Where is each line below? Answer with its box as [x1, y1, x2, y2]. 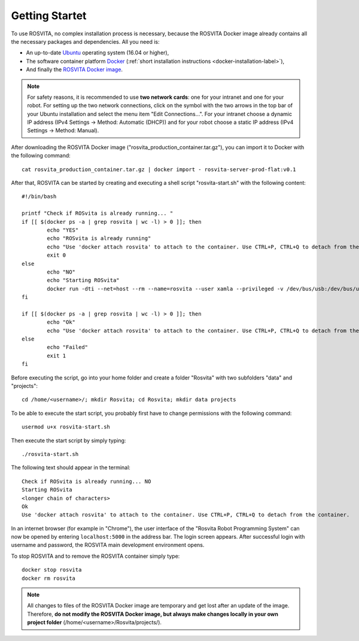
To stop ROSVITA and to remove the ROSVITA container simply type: [11, 552, 180, 560]
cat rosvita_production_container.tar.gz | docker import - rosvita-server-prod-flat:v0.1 [22, 166, 296, 173]
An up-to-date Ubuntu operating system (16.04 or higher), [26, 49, 169, 56]
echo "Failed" [47, 344, 89, 351]
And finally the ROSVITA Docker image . [26, 66, 123, 73]
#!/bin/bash [22, 193, 57, 200]
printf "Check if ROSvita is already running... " [22, 210, 174, 217]
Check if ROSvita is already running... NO [22, 478, 151, 485]
